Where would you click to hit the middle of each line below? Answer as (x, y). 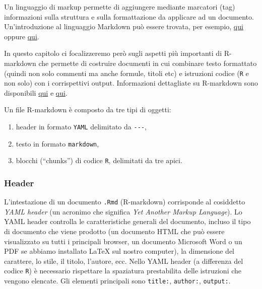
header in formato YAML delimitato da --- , (81, 126)
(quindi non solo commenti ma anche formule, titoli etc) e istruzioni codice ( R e (126, 73)
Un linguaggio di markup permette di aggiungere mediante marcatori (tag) (120, 7)
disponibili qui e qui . (36, 92)
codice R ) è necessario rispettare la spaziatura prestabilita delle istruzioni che (123, 271)
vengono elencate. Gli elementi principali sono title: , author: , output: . (117, 281)
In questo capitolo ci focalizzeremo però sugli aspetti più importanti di (113, 53)
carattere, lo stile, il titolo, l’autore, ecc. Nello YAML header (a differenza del (124, 261)
